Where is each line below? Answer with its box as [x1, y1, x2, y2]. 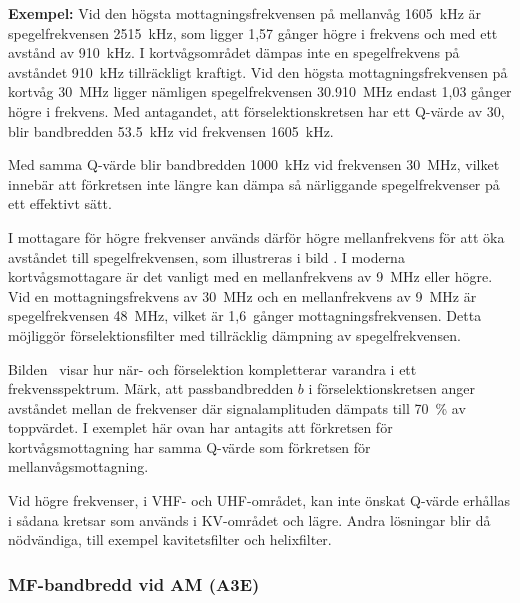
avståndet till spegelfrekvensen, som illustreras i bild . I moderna [8, 246, 405, 267]
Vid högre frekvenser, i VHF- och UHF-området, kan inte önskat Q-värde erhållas [8, 490, 511, 511]
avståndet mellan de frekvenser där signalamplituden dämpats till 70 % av [8, 397, 466, 418]
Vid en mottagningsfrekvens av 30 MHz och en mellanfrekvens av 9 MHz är [8, 285, 477, 306]
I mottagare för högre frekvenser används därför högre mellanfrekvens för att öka [8, 226, 505, 247]
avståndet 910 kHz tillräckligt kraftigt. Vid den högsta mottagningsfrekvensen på [8, 61, 508, 82]
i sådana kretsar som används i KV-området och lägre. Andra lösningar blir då [8, 509, 491, 530]
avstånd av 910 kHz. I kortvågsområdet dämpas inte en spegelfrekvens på [8, 42, 460, 63]
